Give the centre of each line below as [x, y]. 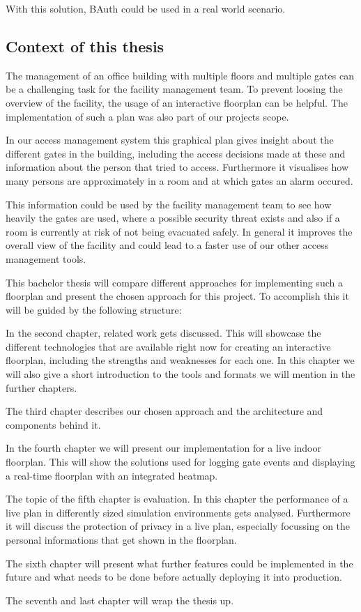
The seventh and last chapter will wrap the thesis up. [120, 600]
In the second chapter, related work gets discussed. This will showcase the [163, 333]
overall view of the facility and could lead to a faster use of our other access [167, 245]
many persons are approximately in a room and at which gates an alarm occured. [179, 180]
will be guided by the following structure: [94, 309]
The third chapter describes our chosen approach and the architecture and [164, 411]
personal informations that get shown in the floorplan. [121, 540]
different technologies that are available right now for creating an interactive [168, 346]
